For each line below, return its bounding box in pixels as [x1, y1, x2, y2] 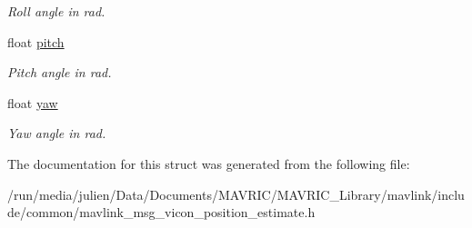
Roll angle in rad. [7, 2, 105, 20]
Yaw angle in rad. [7, 124, 106, 143]
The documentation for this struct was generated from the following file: [7, 154, 410, 173]
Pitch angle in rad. [7, 63, 112, 82]
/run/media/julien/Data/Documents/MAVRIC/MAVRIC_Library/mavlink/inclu [7, 184, 465, 203]
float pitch [7, 32, 65, 51]
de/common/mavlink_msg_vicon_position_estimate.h [7, 203, 316, 222]
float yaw [7, 93, 58, 112]
